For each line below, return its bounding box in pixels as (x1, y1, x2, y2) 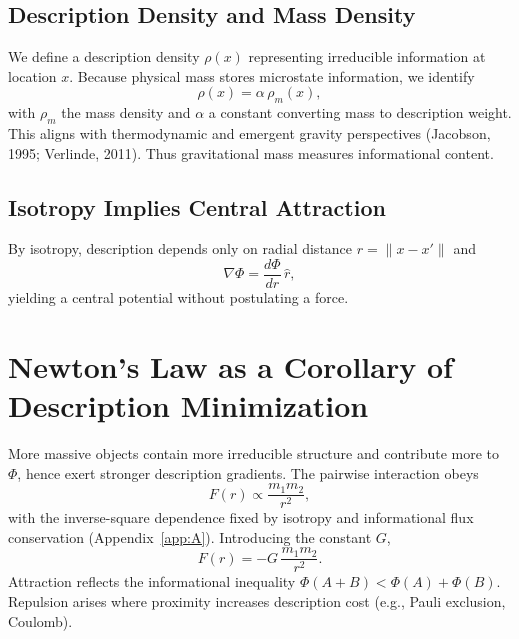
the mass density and (61, 102, 191, 123)
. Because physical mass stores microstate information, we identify (69, 65, 475, 86)
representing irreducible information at (248, 46, 486, 67)
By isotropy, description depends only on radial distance (8, 238, 353, 259)
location (8, 65, 57, 86)
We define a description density (8, 46, 200, 67)
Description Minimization (8, 385, 369, 425)
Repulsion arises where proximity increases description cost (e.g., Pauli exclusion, (8, 591, 506, 612)
